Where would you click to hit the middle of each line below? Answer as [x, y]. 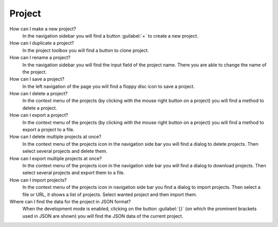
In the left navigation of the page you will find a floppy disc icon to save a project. [109, 86]
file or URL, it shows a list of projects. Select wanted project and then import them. [110, 194]
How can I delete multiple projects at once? [55, 137]
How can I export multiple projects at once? [56, 158]
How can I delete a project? [39, 94]
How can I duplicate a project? [42, 43]
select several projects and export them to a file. [74, 173]
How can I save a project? [37, 79]
